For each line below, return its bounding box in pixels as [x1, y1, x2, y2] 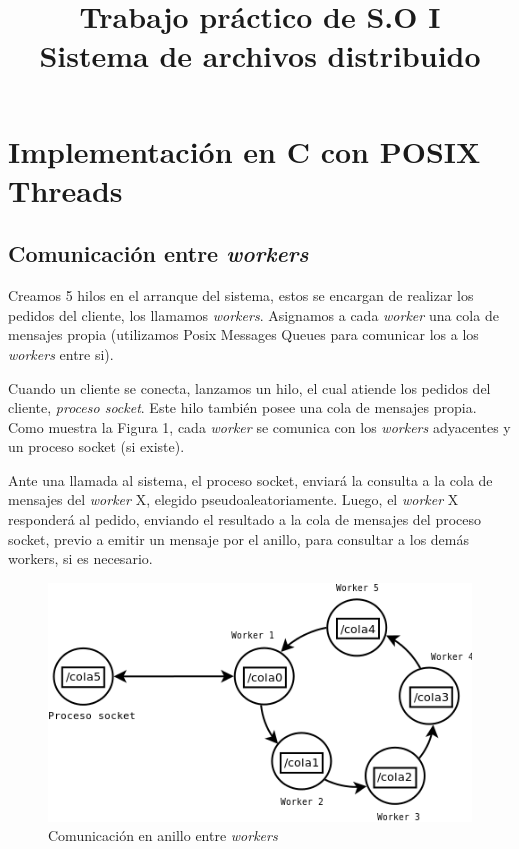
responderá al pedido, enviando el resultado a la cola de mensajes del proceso [8, 509, 482, 530]
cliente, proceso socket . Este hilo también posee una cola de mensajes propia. [8, 397, 477, 418]
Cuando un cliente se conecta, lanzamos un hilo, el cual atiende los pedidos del [8, 377, 491, 398]
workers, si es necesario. [8, 548, 153, 569]
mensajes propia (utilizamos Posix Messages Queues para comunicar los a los [8, 324, 479, 345]
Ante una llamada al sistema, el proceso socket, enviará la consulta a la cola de [8, 469, 493, 490]
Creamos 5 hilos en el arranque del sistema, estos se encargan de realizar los [8, 285, 474, 306]
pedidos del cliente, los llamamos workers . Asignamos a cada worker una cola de [8, 304, 499, 325]
